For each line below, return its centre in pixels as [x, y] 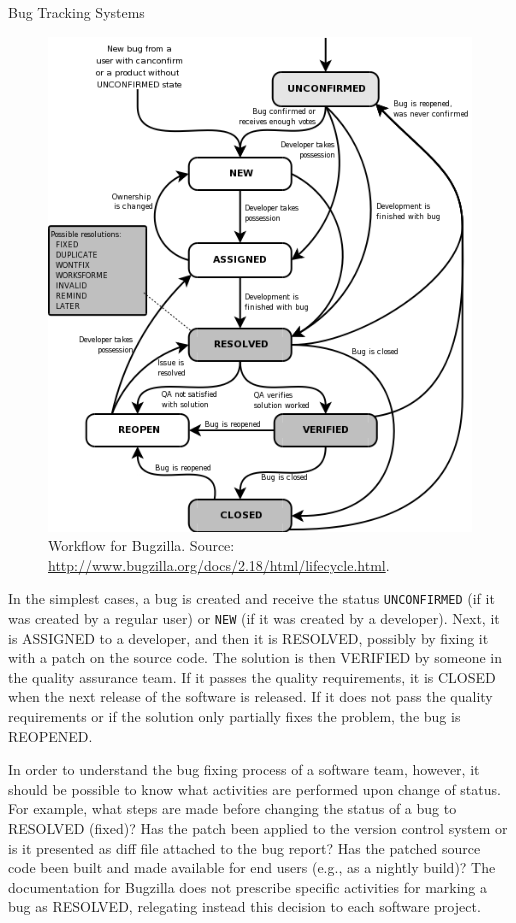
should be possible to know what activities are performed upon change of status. [254, 788]
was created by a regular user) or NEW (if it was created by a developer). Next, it [254, 617]
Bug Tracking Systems [76, 12]
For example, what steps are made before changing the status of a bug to [232, 808]
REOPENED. [50, 735]
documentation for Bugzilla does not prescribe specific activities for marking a [248, 886]
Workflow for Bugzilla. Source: [141, 545]
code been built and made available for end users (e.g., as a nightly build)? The [252, 867]
